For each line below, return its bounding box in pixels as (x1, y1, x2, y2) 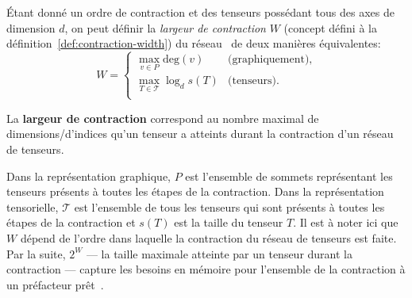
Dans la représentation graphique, (6, 167, 171, 184)
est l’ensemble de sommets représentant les (185, 167, 393, 184)
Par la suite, (6, 245, 66, 262)
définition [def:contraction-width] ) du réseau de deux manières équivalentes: (6, 35, 381, 52)
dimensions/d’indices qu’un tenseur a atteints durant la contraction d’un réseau (6, 125, 394, 142)
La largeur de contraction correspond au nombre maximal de (6, 109, 319, 126)
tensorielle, (6, 198, 59, 215)
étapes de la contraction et (6, 214, 136, 231)
